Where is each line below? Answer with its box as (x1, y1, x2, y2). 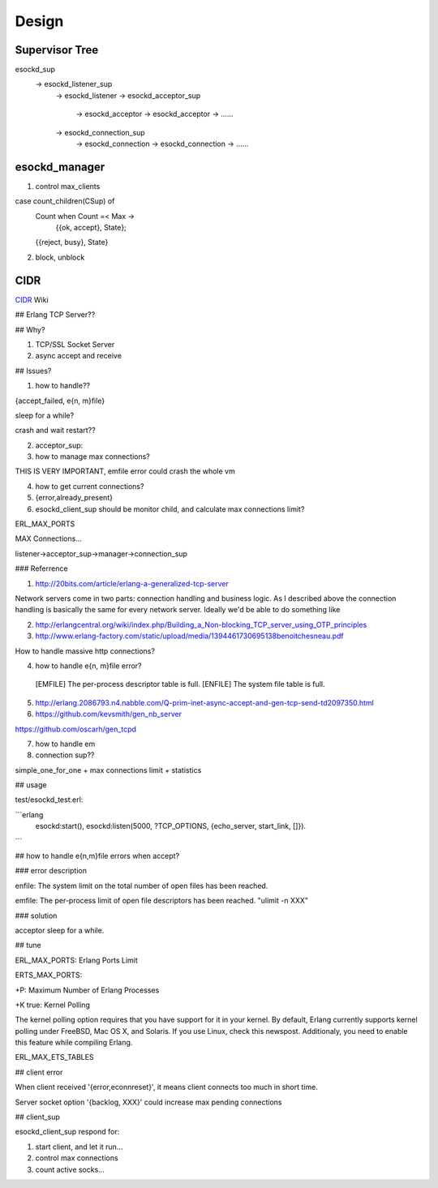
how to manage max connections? (35, 452, 150, 461)
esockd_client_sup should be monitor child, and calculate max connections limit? (35, 504, 305, 514)
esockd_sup (15, 65, 56, 75)
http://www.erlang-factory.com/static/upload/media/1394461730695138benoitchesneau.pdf (35, 631, 344, 641)
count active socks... (35, 1164, 105, 1174)
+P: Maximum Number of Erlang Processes (15, 985, 160, 995)
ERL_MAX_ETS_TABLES (15, 1053, 94, 1062)
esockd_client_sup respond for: (15, 1127, 120, 1137)
